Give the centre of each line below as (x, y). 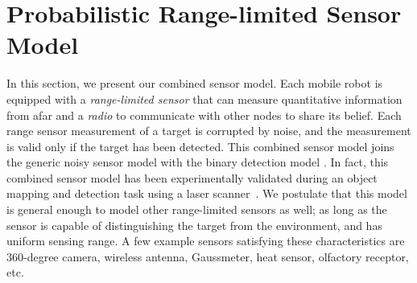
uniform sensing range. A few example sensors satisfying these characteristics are (206, 241)
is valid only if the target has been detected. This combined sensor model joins (200, 146)
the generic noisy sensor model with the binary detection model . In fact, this (198, 162)
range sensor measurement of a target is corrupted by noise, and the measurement (209, 131)
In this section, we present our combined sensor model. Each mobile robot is (195, 83)
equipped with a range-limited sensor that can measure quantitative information (204, 98)
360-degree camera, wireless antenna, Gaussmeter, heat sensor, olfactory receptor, (208, 256)
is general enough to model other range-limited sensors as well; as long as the (197, 209)
